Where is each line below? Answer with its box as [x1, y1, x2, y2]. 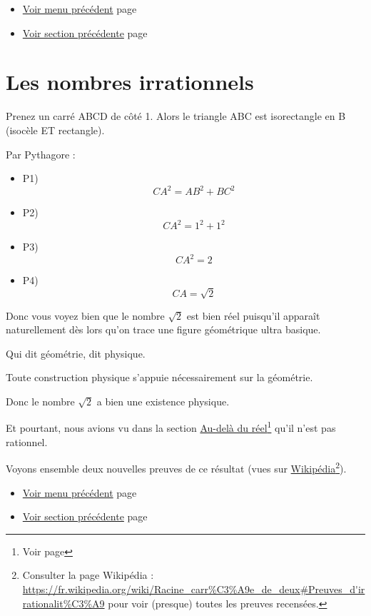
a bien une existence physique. [96, 393, 230, 408]
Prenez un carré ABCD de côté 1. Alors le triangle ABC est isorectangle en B [6, 108, 346, 123]
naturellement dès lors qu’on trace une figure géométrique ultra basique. [6, 322, 321, 337]
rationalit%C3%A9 [22, 595, 105, 610]
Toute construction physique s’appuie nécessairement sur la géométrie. [6, 370, 313, 385]
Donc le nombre [6, 393, 75, 408]
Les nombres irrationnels [6, 67, 254, 96]
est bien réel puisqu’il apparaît [186, 308, 320, 323]
